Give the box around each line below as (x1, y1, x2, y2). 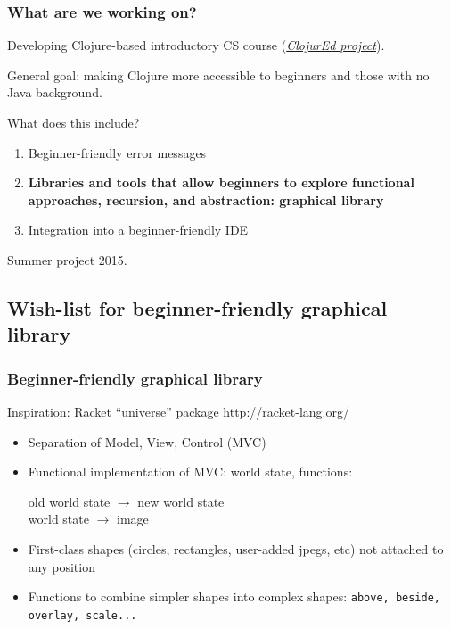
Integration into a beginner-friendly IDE (28, 220, 249, 239)
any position (28, 557, 95, 575)
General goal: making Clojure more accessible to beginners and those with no (7, 65, 430, 84)
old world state (28, 492, 111, 510)
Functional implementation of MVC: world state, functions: (28, 462, 353, 481)
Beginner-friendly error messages (28, 143, 207, 161)
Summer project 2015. (7, 250, 127, 269)
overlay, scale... (28, 608, 137, 622)
